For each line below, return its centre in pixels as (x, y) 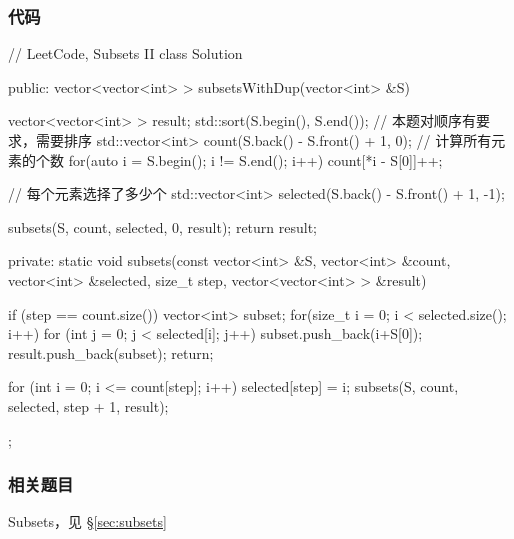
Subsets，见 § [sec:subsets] (87, 521)
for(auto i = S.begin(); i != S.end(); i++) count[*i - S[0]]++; (255, 159)
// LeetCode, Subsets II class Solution (125, 53)
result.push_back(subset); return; (111, 352)
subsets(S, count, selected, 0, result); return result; (163, 226)
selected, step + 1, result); (88, 405)
